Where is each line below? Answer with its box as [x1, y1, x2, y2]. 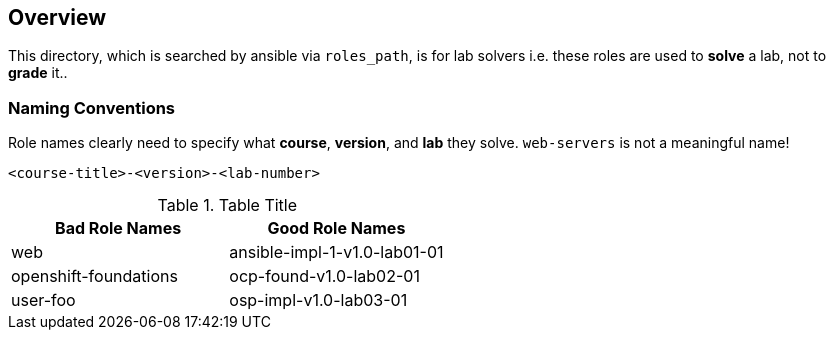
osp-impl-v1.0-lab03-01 [229, 290, 408, 311]
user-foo [11, 290, 76, 311]
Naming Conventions [8, 97, 176, 118]
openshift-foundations [11, 266, 178, 287]
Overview [8, 5, 107, 30]
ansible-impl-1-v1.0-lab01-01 [229, 242, 444, 263]
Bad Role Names [55, 218, 182, 239]
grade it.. [8, 64, 68, 82]
